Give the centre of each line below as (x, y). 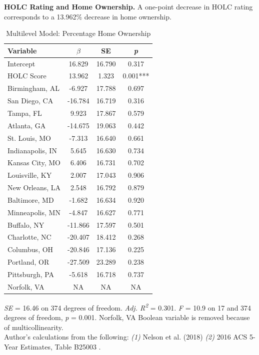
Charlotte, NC (29, 237)
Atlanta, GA (27, 125)
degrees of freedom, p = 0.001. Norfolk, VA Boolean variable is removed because (127, 317)
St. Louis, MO (29, 138)
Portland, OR (28, 262)
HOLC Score (27, 76)
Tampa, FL (25, 113)
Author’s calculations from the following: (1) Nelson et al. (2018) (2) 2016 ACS (126, 337)
